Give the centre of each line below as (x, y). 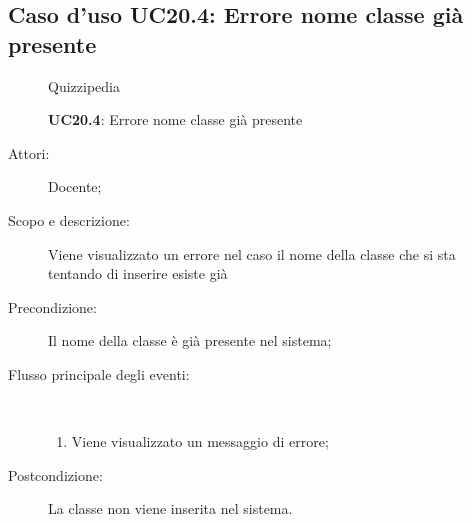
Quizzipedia (84, 85)
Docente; (75, 186)
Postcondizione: (55, 474)
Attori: (29, 152)
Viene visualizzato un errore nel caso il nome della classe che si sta (252, 253)
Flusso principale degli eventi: (99, 373)
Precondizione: (52, 306)
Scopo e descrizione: (69, 219)
